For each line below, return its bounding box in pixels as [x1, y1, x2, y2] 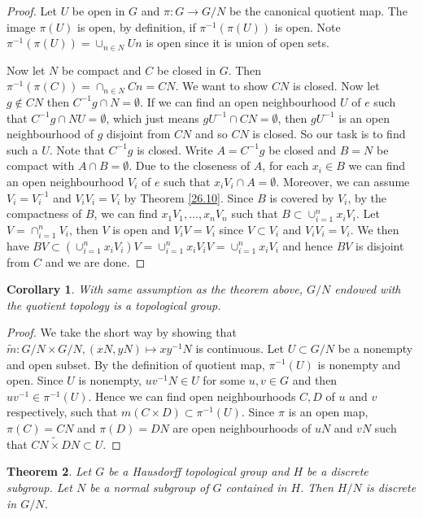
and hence [282, 237, 333, 254]
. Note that [49, 141, 105, 158]
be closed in [156, 61, 216, 78]
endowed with [334, 281, 401, 298]
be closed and [268, 141, 337, 158]
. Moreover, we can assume [276, 172, 410, 189]
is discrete [365, 478, 416, 495]
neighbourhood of [7, 125, 94, 142]
